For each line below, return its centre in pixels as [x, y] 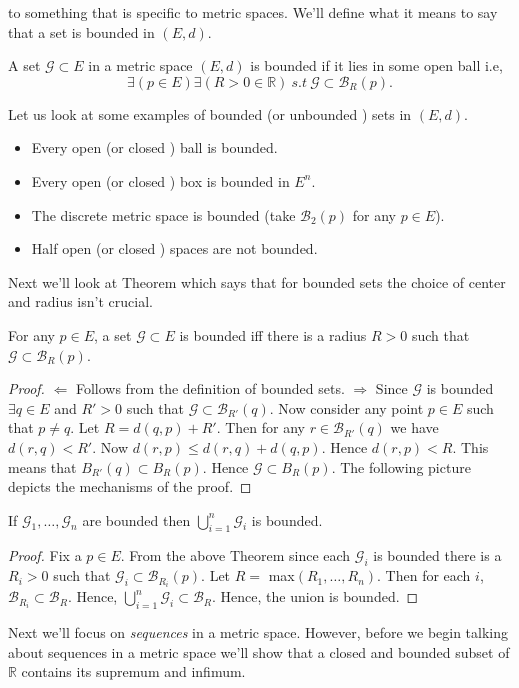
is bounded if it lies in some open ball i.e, [376, 65]
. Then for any [260, 427]
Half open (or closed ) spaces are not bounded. [174, 248]
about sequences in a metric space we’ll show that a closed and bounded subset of [259, 651]
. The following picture [401, 466]
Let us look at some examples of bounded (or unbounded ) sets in [210, 113]
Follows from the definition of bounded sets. [210, 388]
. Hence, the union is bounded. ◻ [315, 596]
